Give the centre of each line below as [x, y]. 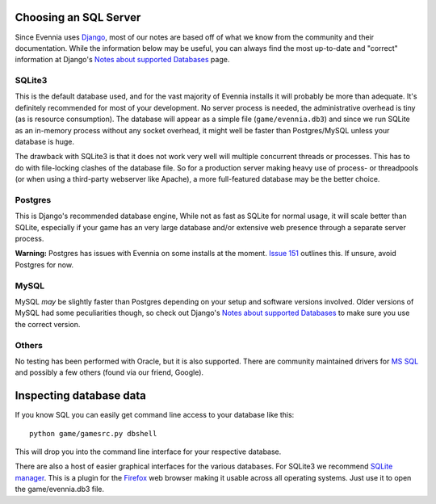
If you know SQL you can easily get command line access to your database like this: [155, 415]
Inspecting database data [81, 396]
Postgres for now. [44, 265]
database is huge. [45, 142]
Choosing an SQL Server [78, 17]
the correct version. [48, 324]
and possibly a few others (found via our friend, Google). [109, 372]
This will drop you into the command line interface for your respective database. [148, 451]
